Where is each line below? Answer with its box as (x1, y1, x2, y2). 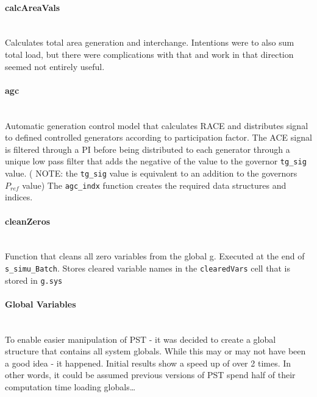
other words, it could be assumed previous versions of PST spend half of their (5, 368, 296, 381)
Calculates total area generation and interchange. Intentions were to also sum (5, 36, 294, 49)
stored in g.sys (5, 273, 63, 286)
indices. (5, 191, 33, 203)
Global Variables (5, 297, 76, 310)
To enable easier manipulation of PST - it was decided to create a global (5, 332, 276, 345)
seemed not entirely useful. (5, 60, 105, 72)
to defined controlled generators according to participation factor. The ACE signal (5, 131, 312, 144)
